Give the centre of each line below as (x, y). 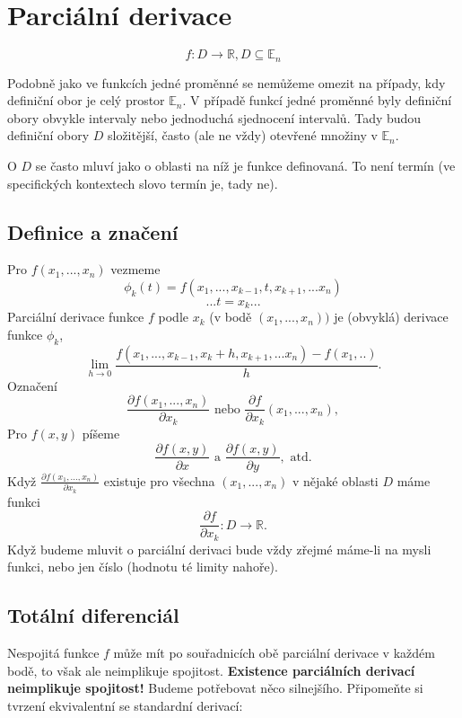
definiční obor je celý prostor (86, 100)
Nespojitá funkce (53, 653)
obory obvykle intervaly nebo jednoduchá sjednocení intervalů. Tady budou (214, 117)
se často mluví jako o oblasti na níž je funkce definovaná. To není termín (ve (245, 165)
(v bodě (231, 317)
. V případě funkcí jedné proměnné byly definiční (317, 100)
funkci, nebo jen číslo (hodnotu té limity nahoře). (143, 567)
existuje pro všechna (159, 480)
